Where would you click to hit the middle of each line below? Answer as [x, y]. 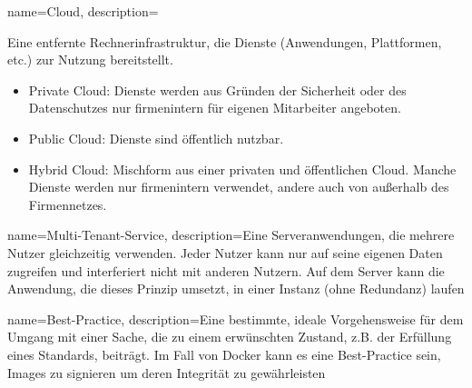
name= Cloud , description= [83, 11]
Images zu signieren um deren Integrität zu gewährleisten [167, 372]
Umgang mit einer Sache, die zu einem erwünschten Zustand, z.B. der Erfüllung [230, 337]
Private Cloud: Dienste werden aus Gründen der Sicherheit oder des [217, 90]
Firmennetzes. [68, 204]
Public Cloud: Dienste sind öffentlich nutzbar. [156, 138]
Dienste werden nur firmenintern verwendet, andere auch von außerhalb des [239, 187]
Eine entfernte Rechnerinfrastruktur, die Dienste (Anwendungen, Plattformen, [225, 41]
